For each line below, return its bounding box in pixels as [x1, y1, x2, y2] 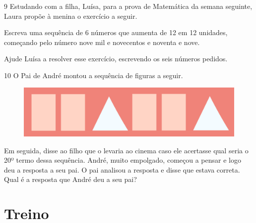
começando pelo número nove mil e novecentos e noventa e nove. [4, 37, 200, 47]
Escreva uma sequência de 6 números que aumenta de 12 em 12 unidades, [4, 27, 228, 38]
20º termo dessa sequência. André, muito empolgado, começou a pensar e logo [4, 155, 241, 165]
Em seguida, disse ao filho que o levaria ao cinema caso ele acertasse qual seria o [4, 145, 249, 155]
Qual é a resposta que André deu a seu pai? [4, 174, 137, 184]
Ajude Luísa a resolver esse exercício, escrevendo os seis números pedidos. [4, 53, 228, 64]
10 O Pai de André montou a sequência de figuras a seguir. [4, 70, 183, 80]
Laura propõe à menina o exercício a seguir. [4, 10, 137, 21]
